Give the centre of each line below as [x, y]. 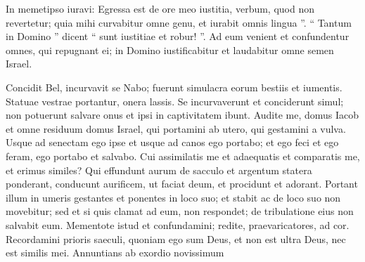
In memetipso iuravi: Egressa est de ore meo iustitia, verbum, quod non [160, 8]
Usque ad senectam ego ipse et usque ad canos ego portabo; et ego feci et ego [172, 142]
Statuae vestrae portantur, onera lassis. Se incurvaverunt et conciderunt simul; [175, 101]
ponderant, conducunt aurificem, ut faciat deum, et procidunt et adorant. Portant [182, 184]
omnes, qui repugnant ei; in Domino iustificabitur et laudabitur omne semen [170, 50]
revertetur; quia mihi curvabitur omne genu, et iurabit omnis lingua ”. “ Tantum [179, 22]
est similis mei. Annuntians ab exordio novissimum [115, 253]
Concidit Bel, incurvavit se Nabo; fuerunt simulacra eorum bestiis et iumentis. [174, 87]
